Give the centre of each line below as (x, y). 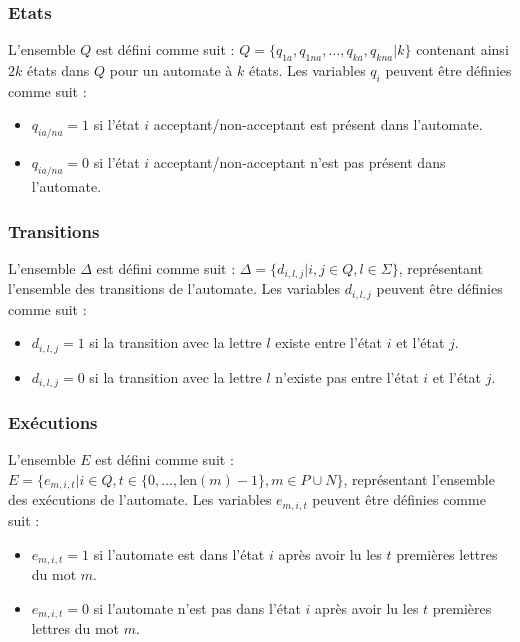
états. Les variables (307, 70)
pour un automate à (171, 70)
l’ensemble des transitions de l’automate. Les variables (174, 288)
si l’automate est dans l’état (179, 553)
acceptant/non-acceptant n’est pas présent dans (299, 162)
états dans (58, 70)
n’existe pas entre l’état (347, 376)
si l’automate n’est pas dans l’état (197, 607)
